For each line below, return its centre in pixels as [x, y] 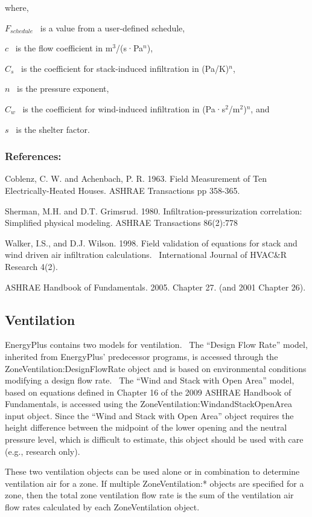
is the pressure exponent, [63, 88]
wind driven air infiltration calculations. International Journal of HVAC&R [146, 255]
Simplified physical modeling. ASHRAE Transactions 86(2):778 [122, 223]
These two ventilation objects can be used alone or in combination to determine [152, 471]
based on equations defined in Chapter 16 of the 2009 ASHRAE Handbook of [148, 392]
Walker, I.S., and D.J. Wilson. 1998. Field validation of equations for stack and [151, 242]
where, [17, 7]
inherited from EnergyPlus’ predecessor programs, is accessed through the [142, 356]
